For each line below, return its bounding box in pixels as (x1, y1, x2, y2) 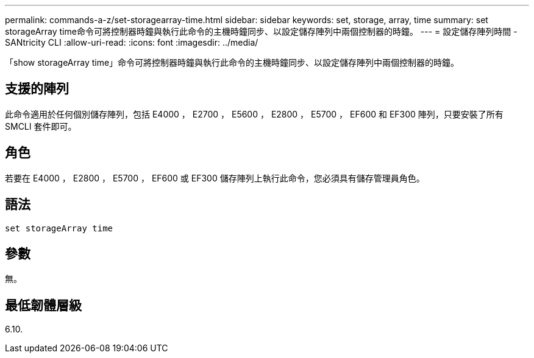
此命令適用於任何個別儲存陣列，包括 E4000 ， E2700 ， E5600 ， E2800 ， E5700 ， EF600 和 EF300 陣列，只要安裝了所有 (5, 108, 504, 119)
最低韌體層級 (5, 297, 82, 313)
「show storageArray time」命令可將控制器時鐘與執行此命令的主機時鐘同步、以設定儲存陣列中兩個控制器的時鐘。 (5, 57, 460, 68)
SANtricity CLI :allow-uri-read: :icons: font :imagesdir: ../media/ (5, 37, 258, 47)
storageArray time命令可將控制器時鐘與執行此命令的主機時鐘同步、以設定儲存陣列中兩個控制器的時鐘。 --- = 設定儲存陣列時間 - (5, 26, 518, 37)
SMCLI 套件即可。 (5, 121, 77, 132)
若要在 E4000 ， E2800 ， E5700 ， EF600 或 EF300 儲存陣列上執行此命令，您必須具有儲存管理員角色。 (5, 172, 425, 183)
